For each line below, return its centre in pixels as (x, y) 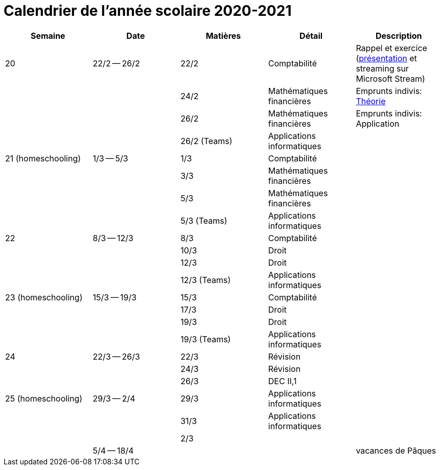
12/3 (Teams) (206, 280)
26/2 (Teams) (206, 141)
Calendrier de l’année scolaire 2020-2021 (148, 11)
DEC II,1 (282, 381)
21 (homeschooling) (43, 158)
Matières (223, 36)
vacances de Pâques (396, 450)
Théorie (371, 101)
